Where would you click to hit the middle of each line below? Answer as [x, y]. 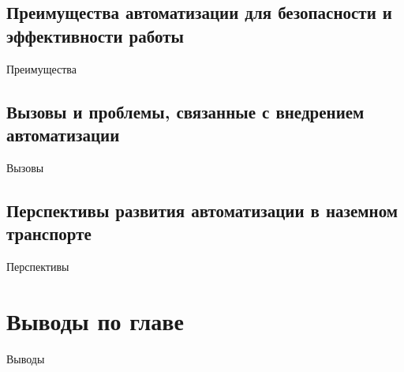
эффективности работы [95, 35]
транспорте [49, 233]
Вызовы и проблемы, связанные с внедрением [185, 111]
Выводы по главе [95, 320]
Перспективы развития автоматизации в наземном [202, 210]
